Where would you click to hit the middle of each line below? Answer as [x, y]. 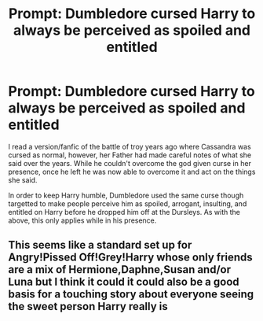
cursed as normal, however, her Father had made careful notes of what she [130, 155]
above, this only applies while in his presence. [82, 220]
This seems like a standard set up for [100, 245]
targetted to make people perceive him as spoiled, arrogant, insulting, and [128, 203]
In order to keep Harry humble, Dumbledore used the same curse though [126, 195]
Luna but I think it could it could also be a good [124, 282]
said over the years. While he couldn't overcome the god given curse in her [130, 163]
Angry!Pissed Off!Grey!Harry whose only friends [130, 258]
